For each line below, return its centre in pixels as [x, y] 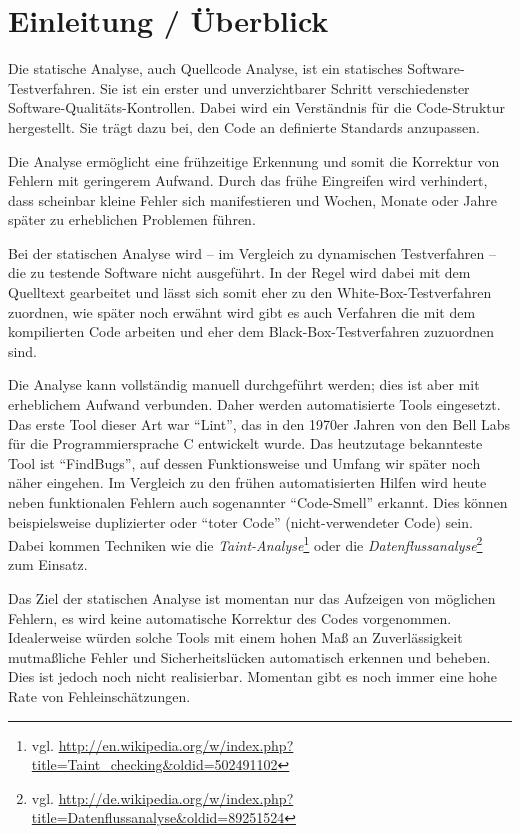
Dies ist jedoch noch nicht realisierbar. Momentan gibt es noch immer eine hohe [253, 676]
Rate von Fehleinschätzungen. [99, 696]
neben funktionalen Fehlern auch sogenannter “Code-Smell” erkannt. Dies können [258, 502]
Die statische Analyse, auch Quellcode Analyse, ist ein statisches [205, 68]
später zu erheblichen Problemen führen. [132, 219]
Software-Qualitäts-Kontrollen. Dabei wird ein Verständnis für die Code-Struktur [256, 107]
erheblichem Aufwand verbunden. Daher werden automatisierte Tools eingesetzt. [254, 404]
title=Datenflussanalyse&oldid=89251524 [158, 817]
